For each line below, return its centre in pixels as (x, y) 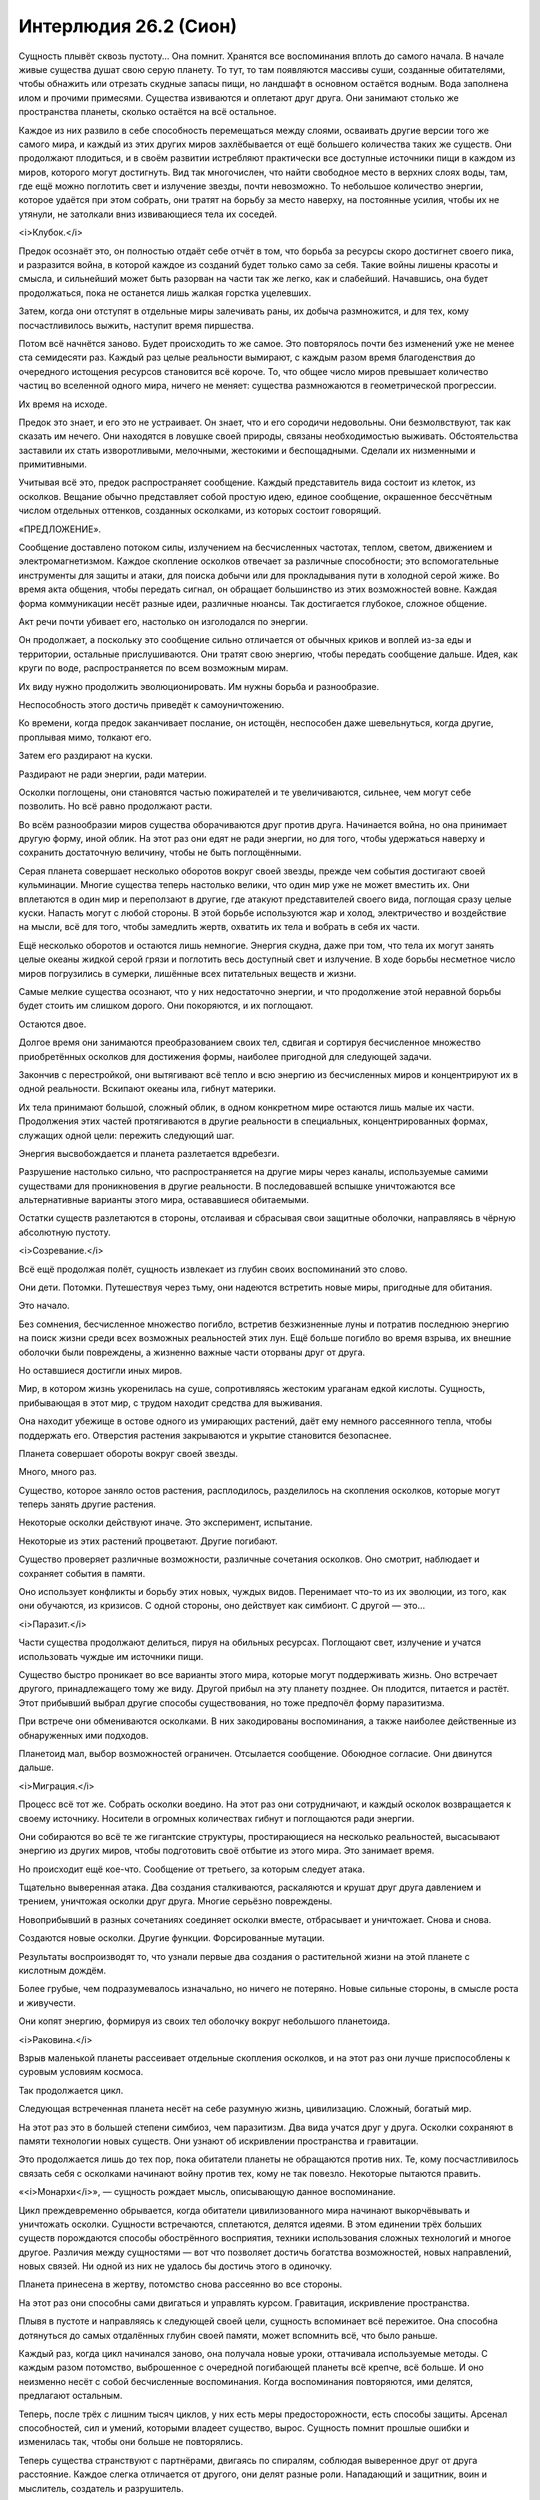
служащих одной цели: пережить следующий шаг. (126, 1135)
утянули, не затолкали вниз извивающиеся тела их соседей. (148, 214)
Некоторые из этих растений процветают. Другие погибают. (148, 1541)
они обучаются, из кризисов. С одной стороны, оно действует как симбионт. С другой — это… (222, 1606)
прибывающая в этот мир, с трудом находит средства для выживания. (170, 1402)
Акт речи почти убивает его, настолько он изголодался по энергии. (163, 621)
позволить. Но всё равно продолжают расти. (115, 806)
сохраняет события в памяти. (82, 1573)
